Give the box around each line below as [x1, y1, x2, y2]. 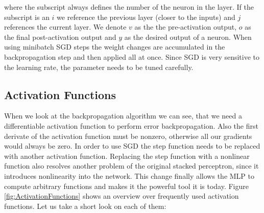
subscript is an [4, 11, 50, 22]
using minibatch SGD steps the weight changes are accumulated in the [4, 41, 225, 52]
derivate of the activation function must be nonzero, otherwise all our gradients [4, 130, 252, 141]
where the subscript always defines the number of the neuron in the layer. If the [4, 2, 254, 12]
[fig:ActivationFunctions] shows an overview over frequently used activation [4, 191, 239, 201]
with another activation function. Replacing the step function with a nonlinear [4, 150, 250, 161]
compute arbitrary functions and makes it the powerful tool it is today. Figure [4, 180, 249, 191]
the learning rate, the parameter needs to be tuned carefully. [4, 61, 194, 72]
